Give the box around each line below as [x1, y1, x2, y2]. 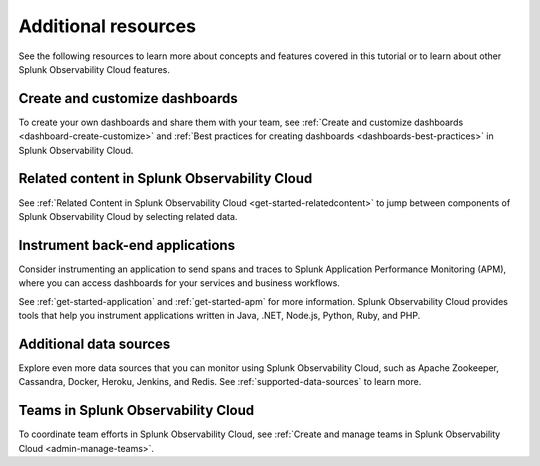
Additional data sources [18, 335, 171, 352]
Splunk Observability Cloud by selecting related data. [18, 210, 238, 222]
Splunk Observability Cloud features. [18, 63, 170, 75]
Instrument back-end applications [18, 236, 235, 254]
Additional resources [18, 15, 197, 37]
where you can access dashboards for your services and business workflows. [18, 277, 340, 289]
